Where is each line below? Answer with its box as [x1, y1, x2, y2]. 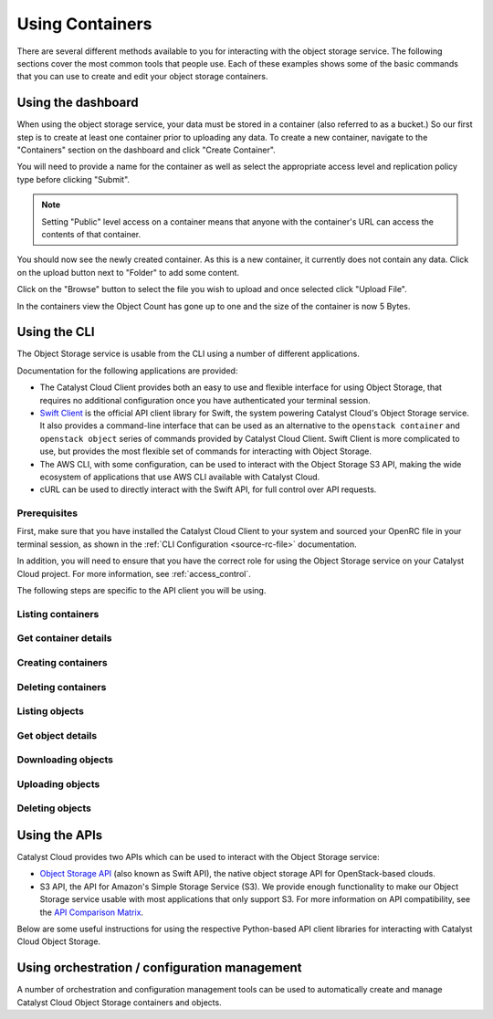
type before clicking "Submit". [16, 173, 131, 184]
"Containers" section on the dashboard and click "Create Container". [16, 144, 276, 155]
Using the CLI [16, 324, 95, 340]
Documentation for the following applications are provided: [16, 365, 238, 376]
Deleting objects [16, 802, 91, 814]
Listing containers [16, 607, 100, 620]
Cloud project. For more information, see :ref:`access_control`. [16, 568, 251, 579]
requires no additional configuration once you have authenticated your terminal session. [39, 394, 371, 405]
